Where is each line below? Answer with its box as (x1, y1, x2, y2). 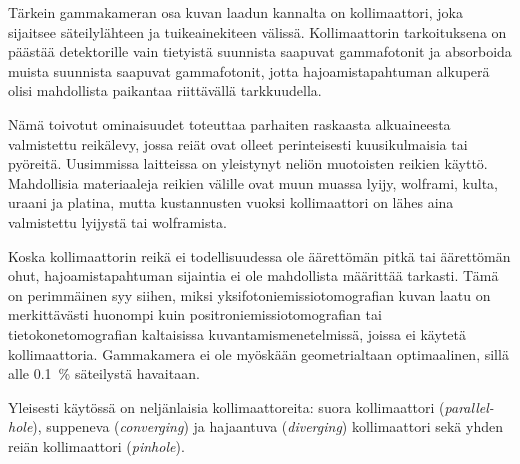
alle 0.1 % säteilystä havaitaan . (8, 363, 200, 384)
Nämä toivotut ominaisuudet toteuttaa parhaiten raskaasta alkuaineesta (8, 113, 451, 134)
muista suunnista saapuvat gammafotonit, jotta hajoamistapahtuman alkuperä (8, 60, 490, 81)
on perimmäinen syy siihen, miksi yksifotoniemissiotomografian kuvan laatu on (8, 284, 491, 305)
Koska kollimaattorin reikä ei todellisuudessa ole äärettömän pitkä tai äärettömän (8, 245, 511, 266)
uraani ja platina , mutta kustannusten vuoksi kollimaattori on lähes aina (8, 192, 454, 213)
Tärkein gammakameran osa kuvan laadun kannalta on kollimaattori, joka (8, 2, 463, 22)
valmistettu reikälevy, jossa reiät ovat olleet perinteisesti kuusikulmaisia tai (8, 133, 468, 154)
